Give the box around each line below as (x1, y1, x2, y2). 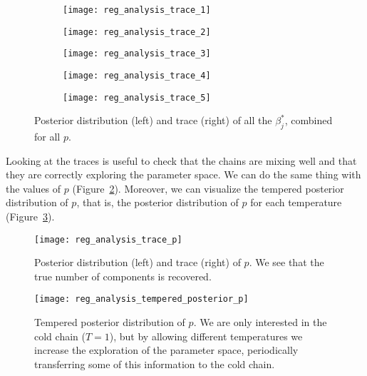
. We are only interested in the (193, 315, 327, 330)
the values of (6, 181, 61, 195)
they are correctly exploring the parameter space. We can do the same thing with (6, 167, 361, 182)
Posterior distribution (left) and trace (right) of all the (34, 113, 272, 128)
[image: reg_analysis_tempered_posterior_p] (34, 294, 249, 305)
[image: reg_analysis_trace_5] (63, 92, 211, 103)
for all (34, 129, 61, 144)
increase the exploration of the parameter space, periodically (34, 342, 299, 357)
